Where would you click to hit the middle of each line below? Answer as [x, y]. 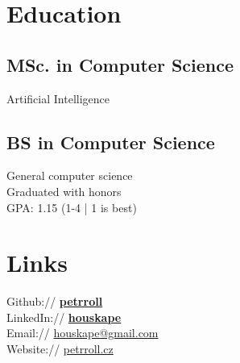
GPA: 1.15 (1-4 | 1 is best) [72, 207]
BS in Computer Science [111, 142]
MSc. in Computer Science [120, 64]
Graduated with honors [64, 191]
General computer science [70, 175]
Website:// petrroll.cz [60, 349]
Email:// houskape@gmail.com [83, 333]
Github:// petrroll [55, 301]
